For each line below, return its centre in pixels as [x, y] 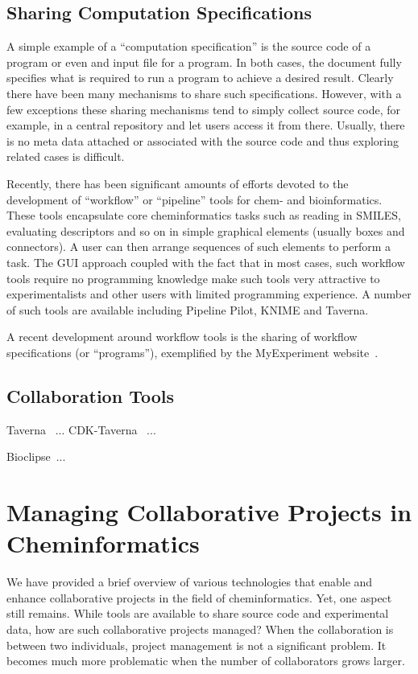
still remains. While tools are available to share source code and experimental [198, 613]
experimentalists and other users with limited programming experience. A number [209, 294]
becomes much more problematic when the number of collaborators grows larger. [206, 661]
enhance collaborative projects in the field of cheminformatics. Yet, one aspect [199, 597]
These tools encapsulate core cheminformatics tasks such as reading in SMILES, [204, 215]
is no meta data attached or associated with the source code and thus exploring [203, 140]
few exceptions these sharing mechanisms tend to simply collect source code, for [204, 109]
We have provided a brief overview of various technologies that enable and [190, 582]
